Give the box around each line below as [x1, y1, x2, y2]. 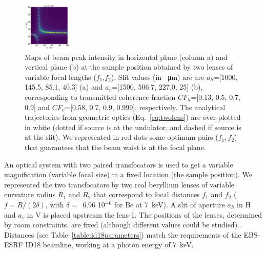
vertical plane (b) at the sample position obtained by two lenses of [25, 61, 233, 72]
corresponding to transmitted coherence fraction [25, 92, 176, 102]
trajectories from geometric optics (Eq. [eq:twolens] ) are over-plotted [25, 112, 241, 122]
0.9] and [25, 101, 50, 112]
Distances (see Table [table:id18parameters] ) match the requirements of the [4, 229, 241, 240]
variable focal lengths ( [25, 71, 96, 82]
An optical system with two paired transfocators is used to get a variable [4, 159, 233, 170]
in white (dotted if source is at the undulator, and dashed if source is [25, 121, 241, 132]
